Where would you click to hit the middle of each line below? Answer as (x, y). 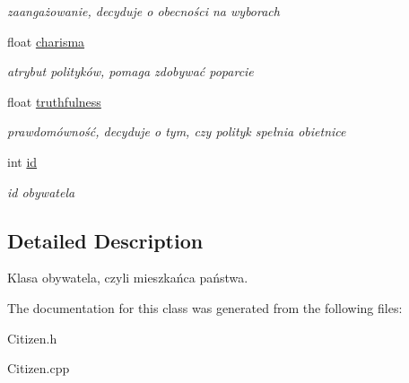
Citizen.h (32, 338)
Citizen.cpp (39, 368)
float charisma (46, 41)
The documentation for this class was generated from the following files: (205, 307)
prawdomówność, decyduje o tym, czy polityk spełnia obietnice (177, 131)
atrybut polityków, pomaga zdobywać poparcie (131, 71)
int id (22, 161)
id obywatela (41, 191)
